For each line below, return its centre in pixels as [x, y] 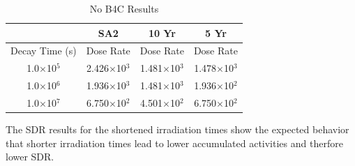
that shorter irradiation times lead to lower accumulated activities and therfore [174, 143]
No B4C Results [124, 8]
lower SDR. [30, 157]
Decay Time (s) [44, 51]
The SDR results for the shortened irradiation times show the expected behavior [177, 129]
